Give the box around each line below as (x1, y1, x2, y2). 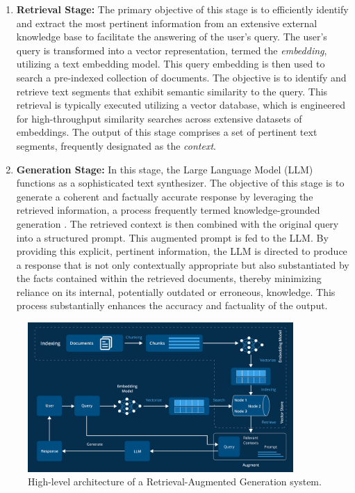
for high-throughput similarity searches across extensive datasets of (16, 111, 302, 125)
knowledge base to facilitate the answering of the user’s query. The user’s (16, 29, 327, 44)
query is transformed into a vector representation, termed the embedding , (16, 42, 327, 57)
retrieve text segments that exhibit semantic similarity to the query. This (16, 84, 328, 98)
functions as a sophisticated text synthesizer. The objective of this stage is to (16, 175, 345, 190)
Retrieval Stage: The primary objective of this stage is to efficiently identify (16, 2, 349, 16)
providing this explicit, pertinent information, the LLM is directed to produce (16, 244, 347, 258)
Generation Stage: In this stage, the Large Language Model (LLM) (16, 162, 313, 176)
